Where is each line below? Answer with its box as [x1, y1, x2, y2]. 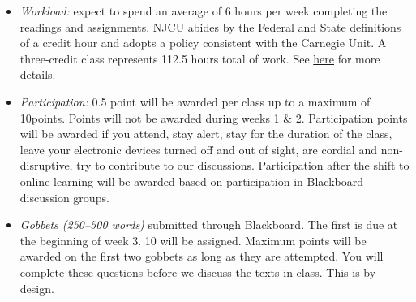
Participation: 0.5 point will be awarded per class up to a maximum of [19, 93, 371, 110]
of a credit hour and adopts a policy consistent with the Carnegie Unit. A [19, 34, 387, 51]
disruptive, [19, 157, 73, 174]
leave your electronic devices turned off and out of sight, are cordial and [19, 140, 377, 157]
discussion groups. [19, 188, 109, 205]
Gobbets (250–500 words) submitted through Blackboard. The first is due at [19, 216, 398, 233]
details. [19, 66, 56, 83]
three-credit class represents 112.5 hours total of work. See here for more [19, 50, 380, 67]
